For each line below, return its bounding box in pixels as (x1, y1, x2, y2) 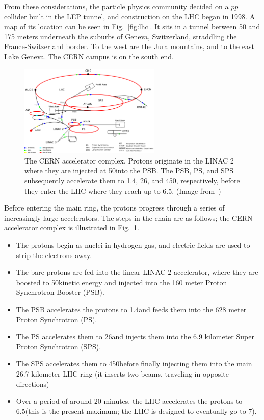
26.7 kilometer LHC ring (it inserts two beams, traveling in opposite (16, 368, 229, 379)
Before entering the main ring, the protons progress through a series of (4, 202, 225, 213)
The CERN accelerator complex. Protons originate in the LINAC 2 (24, 155, 234, 166)
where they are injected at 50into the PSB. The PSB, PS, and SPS (24, 165, 233, 176)
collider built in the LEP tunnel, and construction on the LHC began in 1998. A (4, 11, 255, 21)
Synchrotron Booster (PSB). (16, 287, 104, 297)
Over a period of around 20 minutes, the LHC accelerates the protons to (16, 395, 243, 406)
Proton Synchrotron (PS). (16, 314, 97, 324)
